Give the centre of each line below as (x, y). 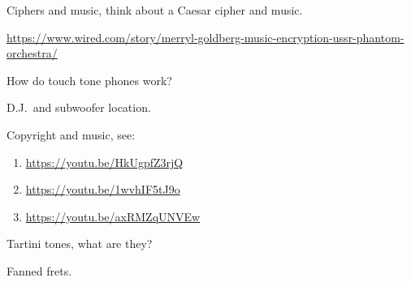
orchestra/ (32, 53)
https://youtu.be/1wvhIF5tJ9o (103, 189)
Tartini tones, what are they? (80, 244)
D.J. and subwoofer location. (79, 107)
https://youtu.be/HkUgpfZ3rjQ (104, 162)
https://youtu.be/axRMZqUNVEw (113, 216)
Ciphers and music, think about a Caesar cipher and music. (155, 10)
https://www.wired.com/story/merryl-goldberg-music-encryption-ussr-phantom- (205, 37)
